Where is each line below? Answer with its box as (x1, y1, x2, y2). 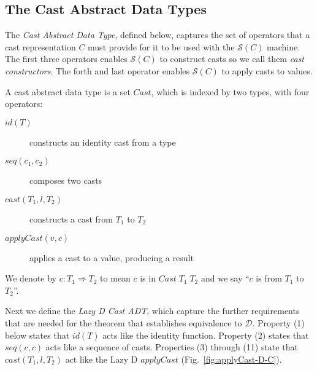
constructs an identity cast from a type (29, 135, 176, 148)
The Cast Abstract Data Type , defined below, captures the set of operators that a (5, 28, 310, 41)
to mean (100, 272, 131, 285)
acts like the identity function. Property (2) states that (102, 328, 309, 341)
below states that (5, 328, 70, 341)
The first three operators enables (5, 52, 128, 65)
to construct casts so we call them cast (159, 52, 304, 65)
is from (256, 272, 282, 285)
